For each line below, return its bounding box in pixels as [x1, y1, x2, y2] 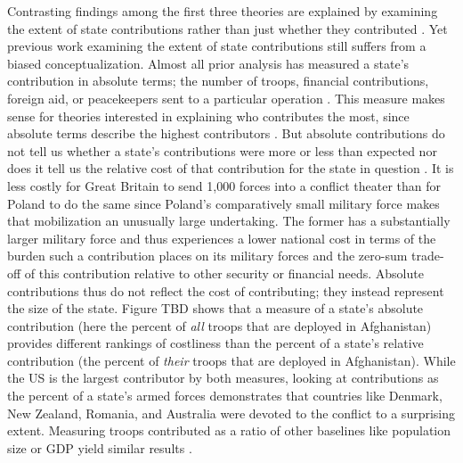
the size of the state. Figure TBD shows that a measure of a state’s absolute [7, 299, 424, 318]
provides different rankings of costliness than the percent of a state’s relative [7, 334, 424, 352]
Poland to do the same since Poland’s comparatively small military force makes [7, 194, 440, 212]
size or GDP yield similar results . [7, 438, 192, 457]
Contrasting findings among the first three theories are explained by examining [7, 2, 438, 20]
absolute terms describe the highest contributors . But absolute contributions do [7, 124, 445, 143]
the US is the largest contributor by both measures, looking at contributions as [7, 368, 439, 387]
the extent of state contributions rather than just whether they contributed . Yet [7, 19, 448, 37]
